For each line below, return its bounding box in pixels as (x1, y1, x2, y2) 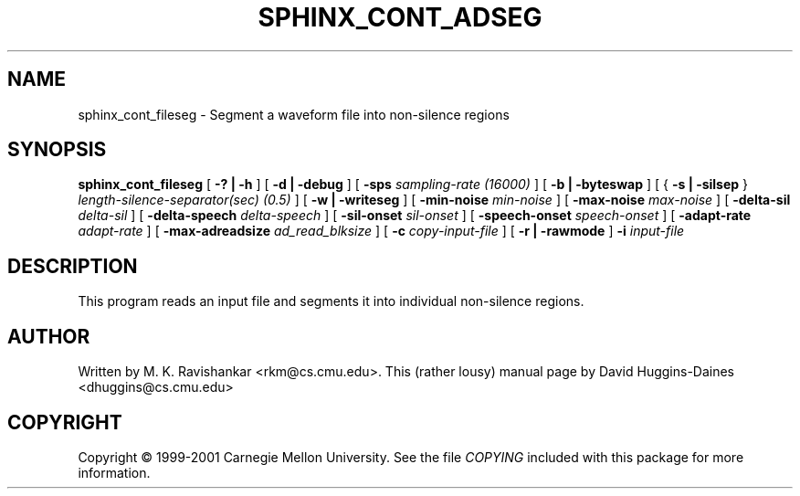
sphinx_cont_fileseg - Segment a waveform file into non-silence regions (78, 106, 510, 122)
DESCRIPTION (7, 254, 138, 278)
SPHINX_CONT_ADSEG (258, 2, 542, 33)
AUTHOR (7, 324, 90, 348)
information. (78, 464, 151, 480)
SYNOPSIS (7, 138, 107, 162)
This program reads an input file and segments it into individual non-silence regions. (78, 293, 584, 310)
